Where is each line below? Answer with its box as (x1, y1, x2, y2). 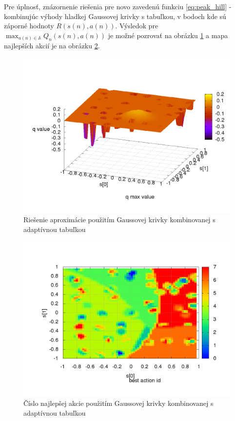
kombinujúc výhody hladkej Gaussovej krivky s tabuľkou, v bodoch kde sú (4, 11, 226, 21)
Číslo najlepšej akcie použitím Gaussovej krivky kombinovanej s (23, 398, 214, 408)
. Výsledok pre (115, 21, 158, 31)
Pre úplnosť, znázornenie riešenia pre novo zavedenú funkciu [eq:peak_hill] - (4, 1, 232, 11)
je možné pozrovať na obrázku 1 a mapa (108, 30, 228, 40)
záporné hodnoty (4, 21, 54, 31)
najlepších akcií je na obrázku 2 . (4, 41, 100, 51)
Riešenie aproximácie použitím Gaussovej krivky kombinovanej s (23, 214, 215, 225)
